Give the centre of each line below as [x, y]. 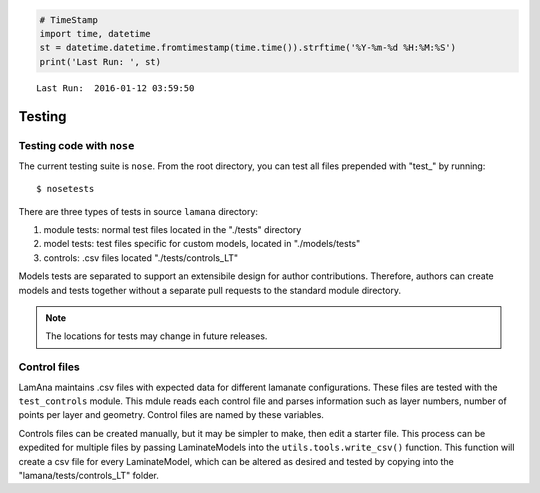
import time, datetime [95, 33]
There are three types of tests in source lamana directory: [138, 211]
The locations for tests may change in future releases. [156, 336]
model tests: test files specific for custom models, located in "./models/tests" [202, 244]
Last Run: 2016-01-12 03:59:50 [115, 88]
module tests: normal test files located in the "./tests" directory [172, 230]
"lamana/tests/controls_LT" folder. [89, 475]
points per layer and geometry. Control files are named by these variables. [171, 415]
